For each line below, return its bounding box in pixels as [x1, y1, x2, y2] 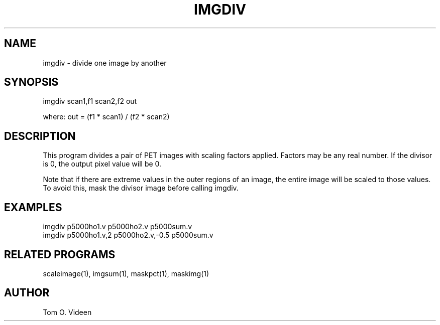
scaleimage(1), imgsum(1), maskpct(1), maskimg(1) [43, 269, 209, 278]
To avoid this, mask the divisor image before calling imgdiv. [43, 184, 239, 193]
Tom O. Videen [43, 307, 92, 316]
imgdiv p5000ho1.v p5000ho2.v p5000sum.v [43, 222, 192, 231]
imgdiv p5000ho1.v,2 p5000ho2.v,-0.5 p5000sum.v [43, 231, 213, 240]
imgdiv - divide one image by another [43, 58, 167, 67]
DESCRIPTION [4, 129, 76, 142]
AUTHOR [4, 286, 50, 299]
